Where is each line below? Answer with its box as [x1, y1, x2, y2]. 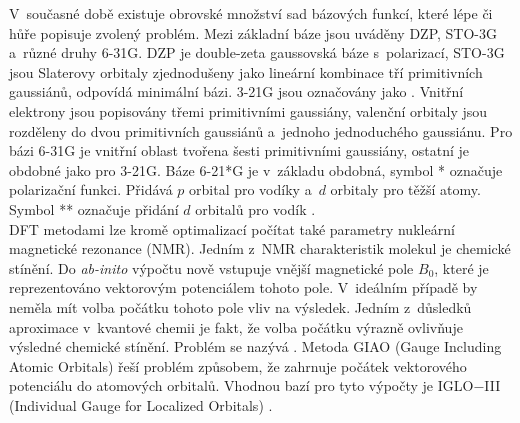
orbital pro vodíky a [189, 179, 312, 200]
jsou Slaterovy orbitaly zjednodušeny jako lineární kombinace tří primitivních [9, 61, 483, 82]
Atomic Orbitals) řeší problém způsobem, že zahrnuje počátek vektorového [9, 355, 467, 376]
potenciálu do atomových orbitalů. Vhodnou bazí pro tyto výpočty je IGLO [9, 375, 474, 396]
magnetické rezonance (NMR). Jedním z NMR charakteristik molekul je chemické [9, 238, 511, 259]
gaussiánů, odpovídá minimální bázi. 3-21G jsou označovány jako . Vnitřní [9, 81, 464, 102]
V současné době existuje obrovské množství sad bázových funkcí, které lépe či [9, 3, 493, 23]
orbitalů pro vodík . [195, 198, 316, 219]
